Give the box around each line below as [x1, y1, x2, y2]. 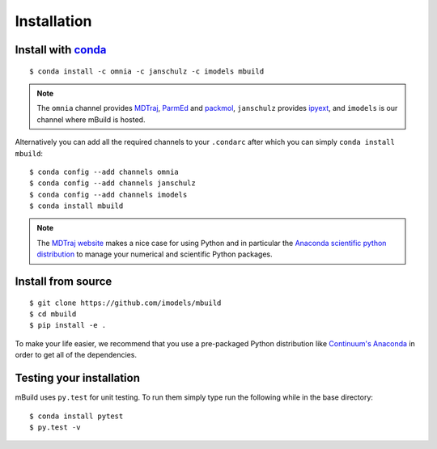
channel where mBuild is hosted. [36, 114, 146, 125]
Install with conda [15, 43, 107, 57]
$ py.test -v [29, 422, 81, 432]
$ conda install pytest [29, 411, 124, 421]
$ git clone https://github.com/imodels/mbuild [29, 298, 222, 307]
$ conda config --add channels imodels [29, 190, 188, 199]
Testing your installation [15, 371, 141, 385]
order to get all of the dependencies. [15, 350, 138, 360]
